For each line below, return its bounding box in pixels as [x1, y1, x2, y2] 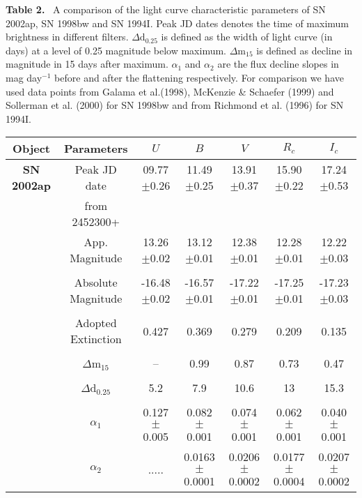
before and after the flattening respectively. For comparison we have [54, 70, 344, 84]
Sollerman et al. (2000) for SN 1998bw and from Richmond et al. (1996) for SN [6, 98, 344, 112]
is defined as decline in [256, 43, 353, 57]
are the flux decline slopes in [217, 56, 339, 71]
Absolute [74, 274, 118, 291]
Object [13, 140, 51, 157]
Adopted [74, 315, 117, 331]
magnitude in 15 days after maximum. [6, 56, 168, 71]
